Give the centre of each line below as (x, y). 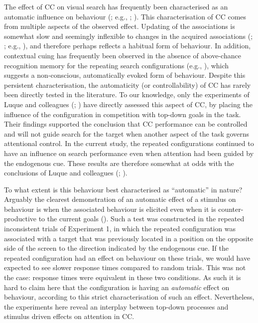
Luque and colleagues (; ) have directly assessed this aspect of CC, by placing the (128, 104)
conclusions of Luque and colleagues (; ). (66, 173)
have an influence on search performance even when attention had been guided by (129, 153)
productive (20, 219)
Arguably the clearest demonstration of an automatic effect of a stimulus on (120, 199)
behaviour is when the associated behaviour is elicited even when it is (110, 209)
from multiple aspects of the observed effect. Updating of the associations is (120, 26)
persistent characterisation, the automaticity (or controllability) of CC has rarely (128, 84)
